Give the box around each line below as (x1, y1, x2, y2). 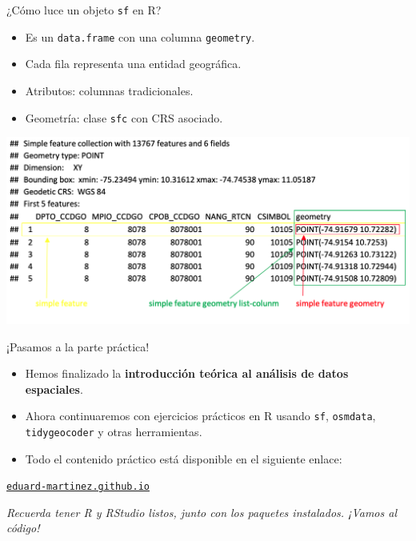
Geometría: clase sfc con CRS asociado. (25, 109, 223, 126)
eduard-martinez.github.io (6, 481, 150, 493)
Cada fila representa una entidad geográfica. (25, 55, 242, 72)
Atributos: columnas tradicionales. (25, 82, 194, 98)
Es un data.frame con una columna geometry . (25, 28, 255, 45)
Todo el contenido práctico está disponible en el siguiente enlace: (25, 450, 342, 467)
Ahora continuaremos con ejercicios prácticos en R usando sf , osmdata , (25, 407, 376, 424)
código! (6, 519, 40, 536)
